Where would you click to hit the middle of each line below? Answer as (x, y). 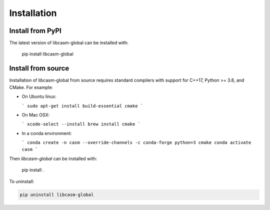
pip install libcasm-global (47, 54)
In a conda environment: (47, 133)
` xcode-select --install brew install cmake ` (81, 124)
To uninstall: (22, 181)
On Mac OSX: (36, 114)
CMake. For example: (31, 87)
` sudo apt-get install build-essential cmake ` (82, 106)
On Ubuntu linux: (39, 96)
